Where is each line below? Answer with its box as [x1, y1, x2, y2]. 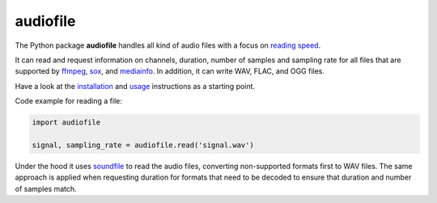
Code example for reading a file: [15, 96, 123, 106]
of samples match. [15, 184, 77, 193]
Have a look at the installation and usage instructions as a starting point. [15, 81, 255, 91]
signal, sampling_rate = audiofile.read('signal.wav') [32, 140, 254, 150]
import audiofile [32, 118, 101, 127]
